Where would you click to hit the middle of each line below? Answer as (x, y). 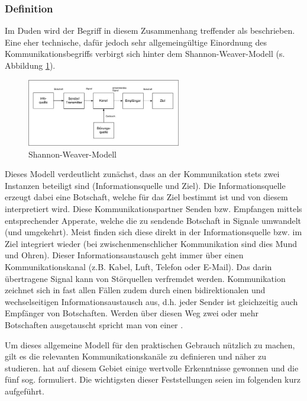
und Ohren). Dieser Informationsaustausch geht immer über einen (124, 255)
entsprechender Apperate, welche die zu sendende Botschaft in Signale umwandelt (153, 220)
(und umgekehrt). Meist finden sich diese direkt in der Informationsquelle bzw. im (153, 232)
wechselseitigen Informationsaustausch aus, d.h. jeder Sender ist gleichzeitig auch (151, 301)
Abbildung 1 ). (30, 65)
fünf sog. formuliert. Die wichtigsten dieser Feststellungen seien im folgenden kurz (153, 379)
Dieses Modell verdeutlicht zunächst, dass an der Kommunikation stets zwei (142, 174)
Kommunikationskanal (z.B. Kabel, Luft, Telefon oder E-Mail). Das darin (138, 267)
